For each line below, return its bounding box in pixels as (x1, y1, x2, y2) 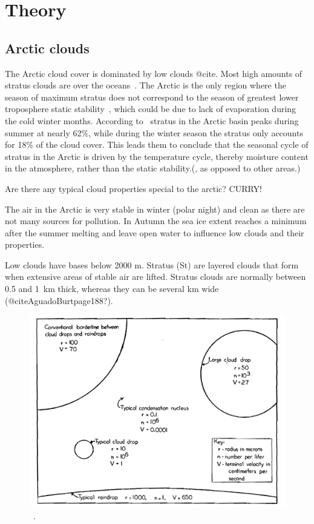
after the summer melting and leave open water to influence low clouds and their (5, 226, 304, 239)
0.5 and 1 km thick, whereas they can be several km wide (5, 282, 219, 295)
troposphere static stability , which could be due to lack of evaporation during (5, 102, 296, 115)
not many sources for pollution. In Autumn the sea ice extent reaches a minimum (5, 214, 307, 227)
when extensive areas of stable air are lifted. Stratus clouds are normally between (5, 270, 306, 283)
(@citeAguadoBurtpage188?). (5, 294, 113, 307)
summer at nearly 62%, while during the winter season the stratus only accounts (5, 126, 303, 139)
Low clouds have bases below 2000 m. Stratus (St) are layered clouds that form (5, 258, 299, 271)
